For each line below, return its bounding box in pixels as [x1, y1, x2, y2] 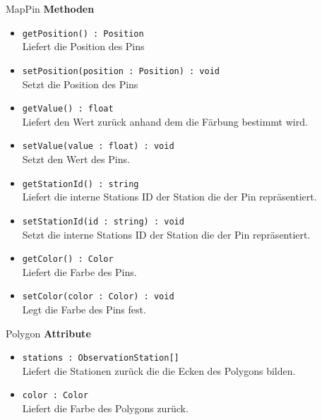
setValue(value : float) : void [22, 141, 174, 152]
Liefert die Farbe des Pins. [22, 264, 137, 279]
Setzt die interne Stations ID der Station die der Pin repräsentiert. [22, 227, 311, 241]
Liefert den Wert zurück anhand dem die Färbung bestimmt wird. [22, 114, 308, 128]
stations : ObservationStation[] [22, 353, 179, 364]
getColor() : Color [22, 254, 114, 265]
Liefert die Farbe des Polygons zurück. [22, 401, 189, 416]
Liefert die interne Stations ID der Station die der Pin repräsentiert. [22, 189, 317, 204]
